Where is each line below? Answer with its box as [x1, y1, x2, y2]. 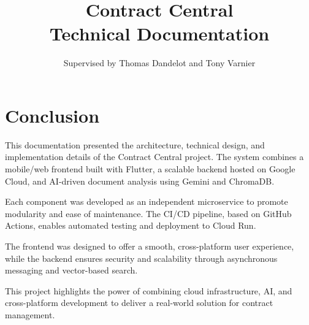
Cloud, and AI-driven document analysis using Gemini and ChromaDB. [5, 174, 275, 187]
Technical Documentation [49, 21, 270, 46]
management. [5, 308, 55, 321]
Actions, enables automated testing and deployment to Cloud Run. [5, 219, 256, 232]
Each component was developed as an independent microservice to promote [5, 195, 288, 208]
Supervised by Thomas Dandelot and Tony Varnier [63, 56, 256, 69]
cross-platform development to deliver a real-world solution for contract [5, 296, 273, 309]
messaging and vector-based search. [5, 264, 138, 277]
